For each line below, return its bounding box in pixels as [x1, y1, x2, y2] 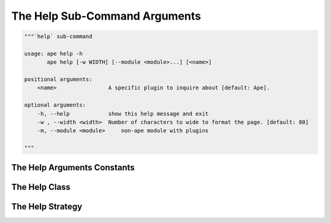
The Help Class [11, 181, 70, 192]
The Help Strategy [11, 201, 83, 211]
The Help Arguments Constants [11, 162, 135, 173]
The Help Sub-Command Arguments [11, 9, 202, 23]
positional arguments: [24, 76, 93, 83]
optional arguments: [24, 102, 86, 108]
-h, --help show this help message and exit [37, 110, 209, 117]
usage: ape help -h [24, 50, 83, 57]
